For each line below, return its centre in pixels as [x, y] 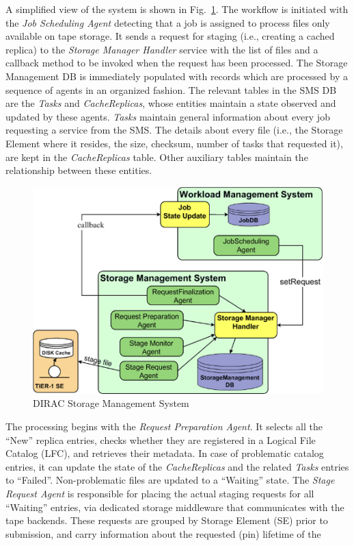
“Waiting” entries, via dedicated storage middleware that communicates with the [175, 507]
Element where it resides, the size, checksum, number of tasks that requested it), [174, 143]
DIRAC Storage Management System [111, 403]
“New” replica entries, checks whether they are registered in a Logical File [161, 439]
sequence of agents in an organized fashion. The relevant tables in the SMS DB [171, 89]
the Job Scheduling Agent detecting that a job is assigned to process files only [168, 22]
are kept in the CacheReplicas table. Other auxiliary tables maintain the [157, 157]
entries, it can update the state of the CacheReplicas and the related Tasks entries [177, 466]
